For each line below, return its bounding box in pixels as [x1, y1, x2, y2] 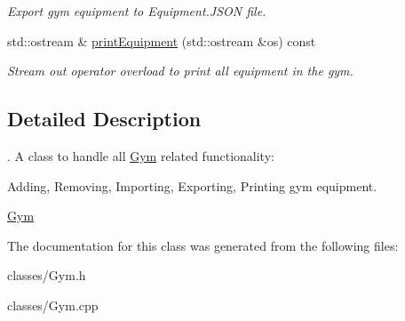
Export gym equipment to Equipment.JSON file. [7, 2, 266, 20]
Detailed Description [7, 105, 202, 132]
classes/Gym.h [7, 266, 86, 285]
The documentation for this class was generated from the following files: [7, 236, 399, 254]
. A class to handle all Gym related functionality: [7, 146, 274, 165]
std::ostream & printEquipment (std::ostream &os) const [7, 31, 316, 50]
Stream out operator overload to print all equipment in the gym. [7, 61, 353, 80]
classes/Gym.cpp [7, 295, 99, 314]
